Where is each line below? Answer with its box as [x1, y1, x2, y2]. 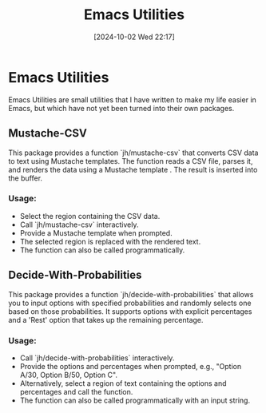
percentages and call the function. [19, 387, 133, 396]
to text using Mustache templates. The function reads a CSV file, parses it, [8, 156, 253, 165]
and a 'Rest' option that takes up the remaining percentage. [8, 315, 204, 324]
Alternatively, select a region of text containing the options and [19, 378, 227, 388]
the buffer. [8, 173, 42, 183]
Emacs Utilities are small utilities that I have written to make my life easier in [8, 94, 257, 105]
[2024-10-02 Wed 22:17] [93, 32, 176, 42]
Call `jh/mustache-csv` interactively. [19, 220, 139, 229]
